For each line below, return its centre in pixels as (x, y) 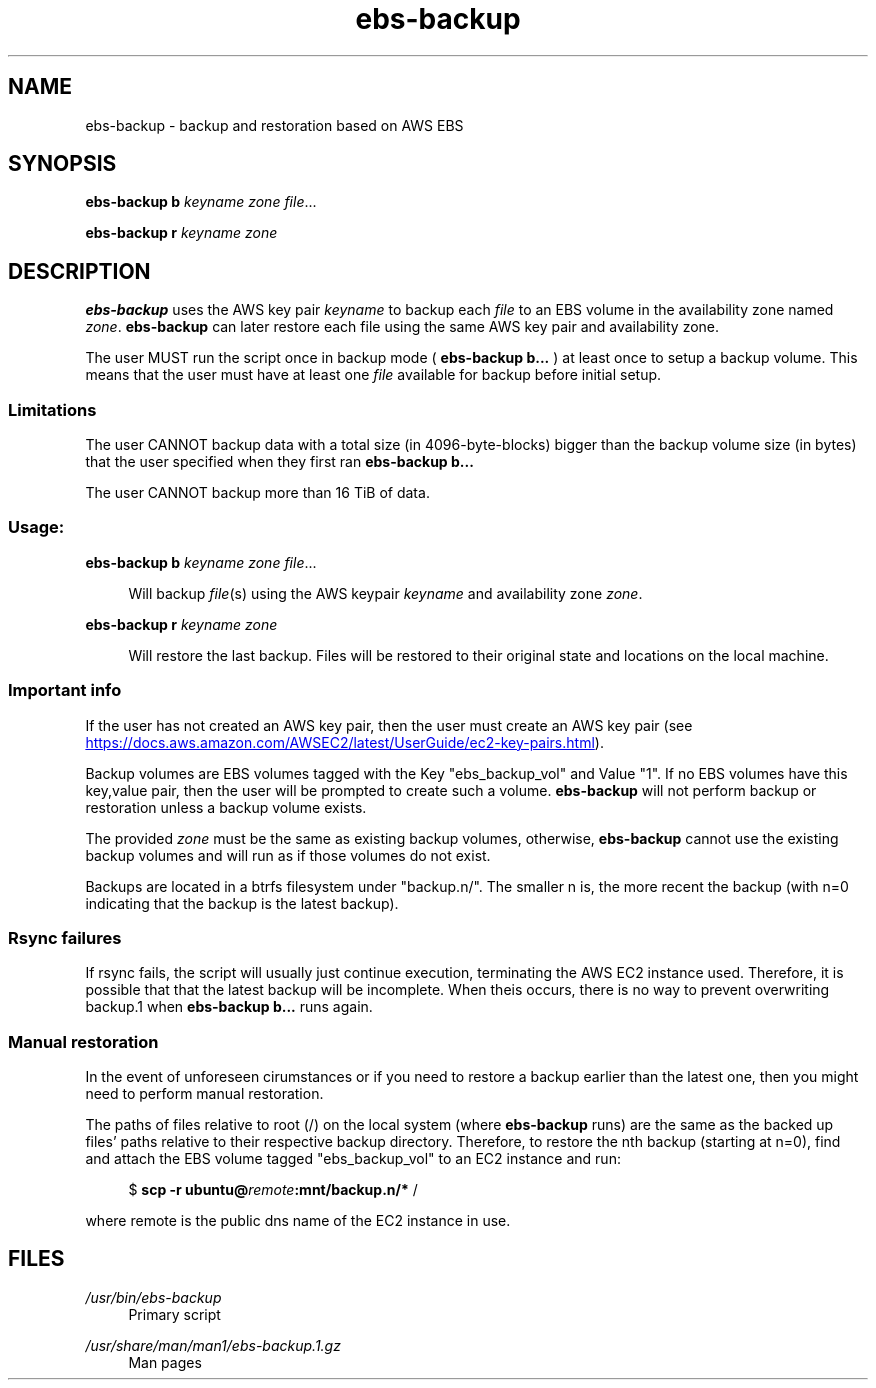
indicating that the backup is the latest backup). (242, 903)
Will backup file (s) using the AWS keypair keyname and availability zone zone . (385, 593)
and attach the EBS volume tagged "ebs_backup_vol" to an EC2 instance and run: (353, 1159)
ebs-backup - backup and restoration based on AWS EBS (274, 125)
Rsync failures (65, 937)
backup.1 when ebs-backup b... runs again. (229, 1007)
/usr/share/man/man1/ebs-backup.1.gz (213, 1345)
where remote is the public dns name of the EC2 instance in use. (298, 1221)
